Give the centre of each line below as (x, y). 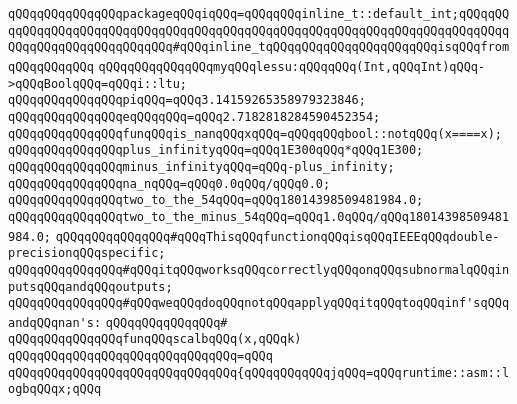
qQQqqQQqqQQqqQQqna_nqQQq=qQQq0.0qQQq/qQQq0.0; (169, 183)
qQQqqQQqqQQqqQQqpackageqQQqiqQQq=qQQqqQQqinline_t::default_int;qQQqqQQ (259, 14)
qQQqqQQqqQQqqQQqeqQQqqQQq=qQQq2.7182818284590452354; (194, 116)
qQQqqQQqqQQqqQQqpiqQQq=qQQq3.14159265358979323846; (187, 100)
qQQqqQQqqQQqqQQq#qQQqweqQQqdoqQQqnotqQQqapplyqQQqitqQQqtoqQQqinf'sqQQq (259, 303)
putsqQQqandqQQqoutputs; (90, 286)
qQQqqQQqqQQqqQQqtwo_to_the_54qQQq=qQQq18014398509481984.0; (216, 200)
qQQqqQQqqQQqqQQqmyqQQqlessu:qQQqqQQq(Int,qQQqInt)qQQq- (292, 66)
